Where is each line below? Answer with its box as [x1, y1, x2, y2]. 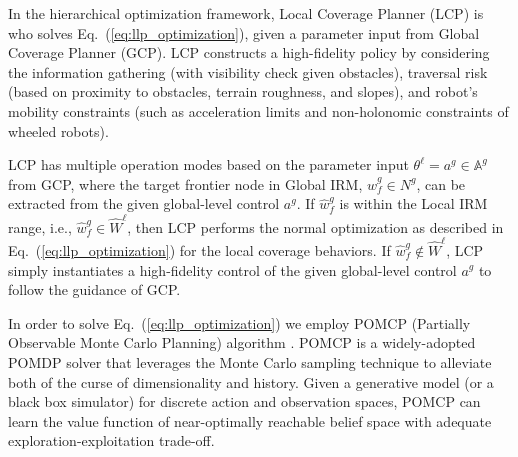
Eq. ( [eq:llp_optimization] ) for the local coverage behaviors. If [8, 239, 391, 260]
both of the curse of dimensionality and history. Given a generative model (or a [8, 371, 494, 392]
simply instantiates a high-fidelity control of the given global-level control [8, 259, 457, 280]
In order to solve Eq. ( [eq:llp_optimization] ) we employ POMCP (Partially [8, 312, 471, 333]
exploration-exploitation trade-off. [8, 430, 215, 451]
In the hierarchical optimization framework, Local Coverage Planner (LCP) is [8, 3, 484, 23]
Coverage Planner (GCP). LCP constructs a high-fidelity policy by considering [8, 42, 490, 63]
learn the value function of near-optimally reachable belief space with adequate [8, 410, 492, 431]
